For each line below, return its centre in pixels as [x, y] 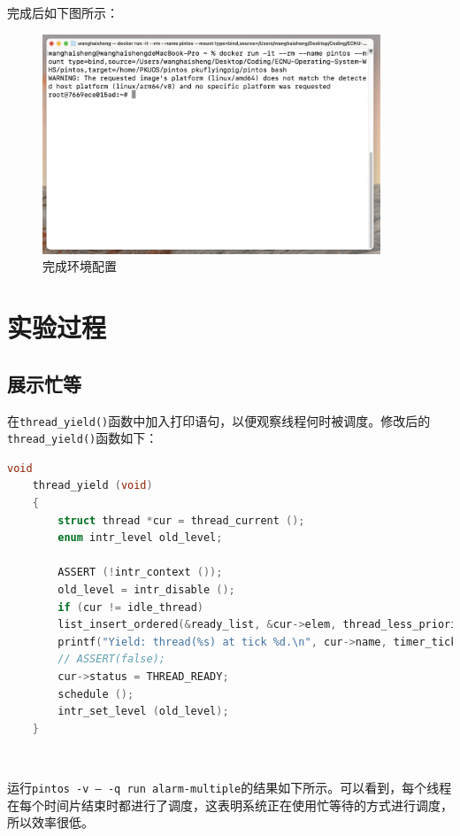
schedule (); [96, 694]
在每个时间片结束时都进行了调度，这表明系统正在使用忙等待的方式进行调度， [230, 805]
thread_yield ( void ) [92, 486]
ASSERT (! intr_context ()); [140, 573]
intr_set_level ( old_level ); [143, 712]
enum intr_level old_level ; [140, 538]
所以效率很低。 [50, 822]
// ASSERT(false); [111, 659]
